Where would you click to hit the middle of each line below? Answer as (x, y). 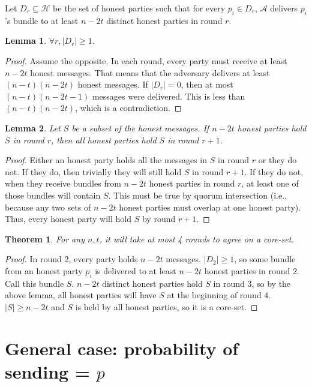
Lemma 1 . (26, 40)
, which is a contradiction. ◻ (128, 108)
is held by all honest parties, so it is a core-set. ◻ (166, 306)
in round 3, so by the (252, 283)
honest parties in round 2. (252, 270)
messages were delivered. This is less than (169, 96)
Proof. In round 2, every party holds (71, 259)
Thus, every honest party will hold (68, 219)
